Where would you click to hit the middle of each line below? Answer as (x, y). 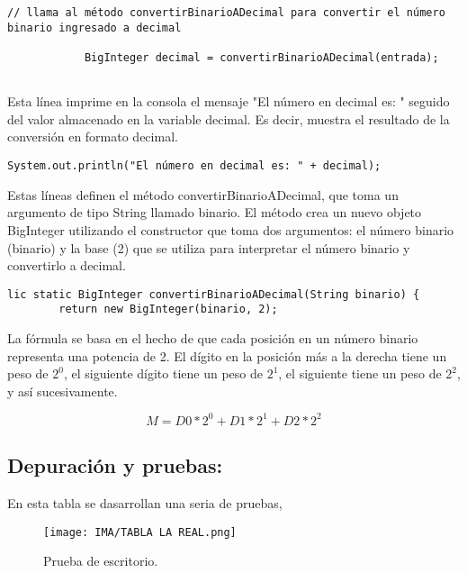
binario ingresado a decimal (94, 27)
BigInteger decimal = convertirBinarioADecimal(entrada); (261, 57)
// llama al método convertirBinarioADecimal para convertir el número (226, 13)
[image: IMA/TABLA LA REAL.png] (140, 532)
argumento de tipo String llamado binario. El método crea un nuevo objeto (215, 212)
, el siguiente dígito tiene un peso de (163, 373)
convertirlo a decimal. (67, 265)
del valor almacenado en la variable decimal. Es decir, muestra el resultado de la (229, 118)
